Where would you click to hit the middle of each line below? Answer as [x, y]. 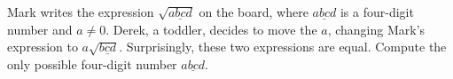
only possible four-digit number [92, 63]
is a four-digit [377, 12]
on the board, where [254, 12]
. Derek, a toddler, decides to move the [211, 29]
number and [40, 29]
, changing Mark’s [376, 29]
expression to [43, 47]
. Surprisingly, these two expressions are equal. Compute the [283, 47]
